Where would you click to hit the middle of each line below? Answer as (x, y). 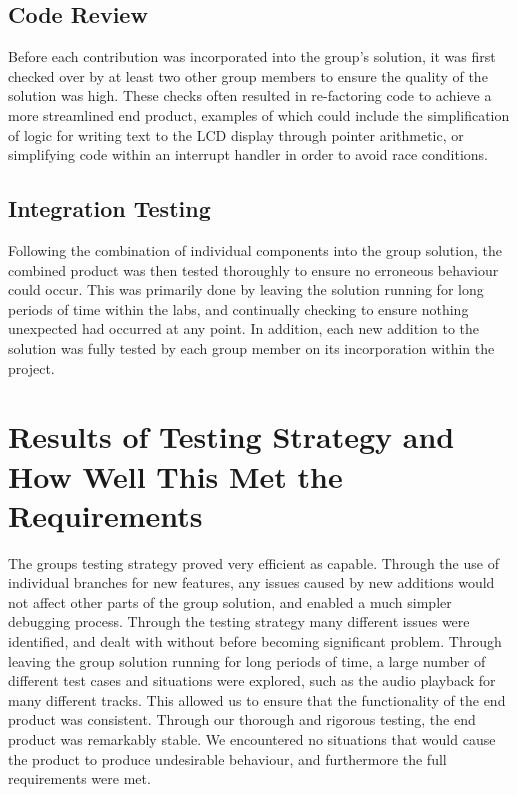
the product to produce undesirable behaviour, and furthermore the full (227, 758)
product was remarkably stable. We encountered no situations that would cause (252, 738)
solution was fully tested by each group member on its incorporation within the (251, 347)
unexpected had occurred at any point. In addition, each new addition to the (244, 328)
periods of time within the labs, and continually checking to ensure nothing (238, 308)
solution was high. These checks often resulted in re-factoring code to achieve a (250, 95)
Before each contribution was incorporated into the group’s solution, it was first (252, 56)
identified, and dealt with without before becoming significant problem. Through (255, 641)
